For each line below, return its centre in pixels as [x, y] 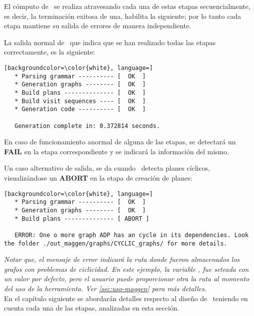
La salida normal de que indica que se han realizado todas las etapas [110, 42]
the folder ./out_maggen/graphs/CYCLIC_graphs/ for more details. [116, 243]
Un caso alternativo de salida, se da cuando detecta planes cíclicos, [107, 168]
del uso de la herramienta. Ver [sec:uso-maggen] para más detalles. [105, 288]
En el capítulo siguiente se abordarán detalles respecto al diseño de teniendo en [126, 298]
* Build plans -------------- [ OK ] [80, 93]
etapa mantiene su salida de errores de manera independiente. [98, 26]
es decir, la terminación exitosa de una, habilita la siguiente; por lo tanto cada [123, 16]
